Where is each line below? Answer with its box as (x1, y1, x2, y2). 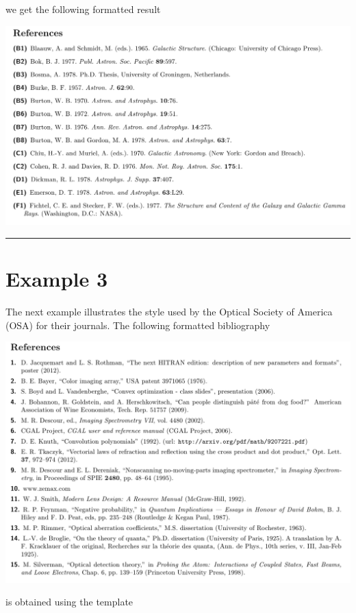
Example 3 (5, 265, 108, 293)
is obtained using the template (5, 594, 133, 609)
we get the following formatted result (5, 2, 161, 16)
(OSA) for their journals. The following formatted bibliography (5, 317, 270, 332)
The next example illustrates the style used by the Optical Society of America (5, 304, 333, 319)
